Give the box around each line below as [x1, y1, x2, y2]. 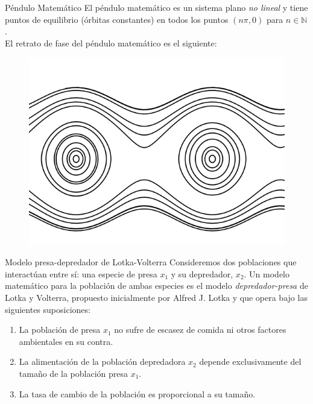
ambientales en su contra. [19, 335, 113, 347]
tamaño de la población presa [19, 367, 128, 379]
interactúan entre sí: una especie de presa [5, 267, 157, 280]
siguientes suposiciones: [5, 303, 90, 315]
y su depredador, [171, 267, 233, 280]
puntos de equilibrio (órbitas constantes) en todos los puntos [5, 13, 229, 25]
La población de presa [19, 323, 101, 336]
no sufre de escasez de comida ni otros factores [114, 323, 286, 336]
